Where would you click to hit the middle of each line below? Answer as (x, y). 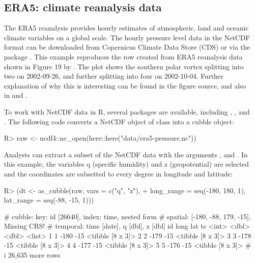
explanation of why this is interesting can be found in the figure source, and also (125, 85)
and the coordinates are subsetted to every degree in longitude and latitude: (118, 173)
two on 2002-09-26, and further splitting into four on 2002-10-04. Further (114, 76)
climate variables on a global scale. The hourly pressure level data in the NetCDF (127, 37)
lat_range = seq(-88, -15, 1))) (49, 200)
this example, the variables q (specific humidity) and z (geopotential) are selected (127, 164)
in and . (16, 95)
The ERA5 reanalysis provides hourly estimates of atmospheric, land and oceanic (126, 28)
